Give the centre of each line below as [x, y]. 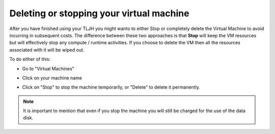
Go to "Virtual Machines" [48, 68]
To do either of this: [30, 59]
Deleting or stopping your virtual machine [99, 13]
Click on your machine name [52, 78]
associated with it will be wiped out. [47, 50]
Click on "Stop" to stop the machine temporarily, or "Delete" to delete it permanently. [111, 87]
